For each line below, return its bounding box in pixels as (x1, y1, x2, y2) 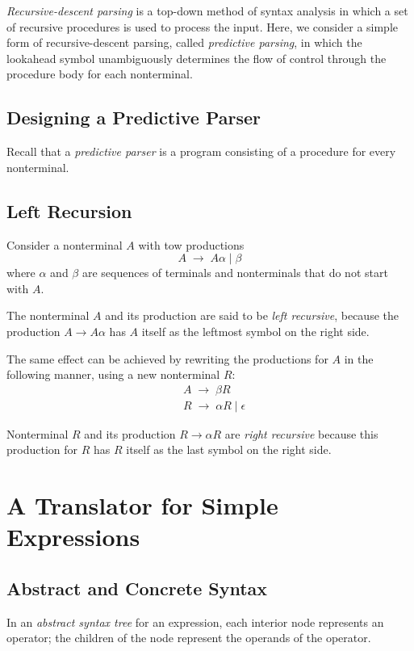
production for (6, 441, 78, 458)
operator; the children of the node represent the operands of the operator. (6, 629, 371, 646)
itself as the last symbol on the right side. (126, 441, 332, 458)
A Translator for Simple (6, 489, 278, 522)
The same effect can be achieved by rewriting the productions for (6, 350, 328, 367)
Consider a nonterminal (6, 236, 123, 253)
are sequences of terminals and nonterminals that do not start (82, 264, 388, 281)
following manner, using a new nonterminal (6, 366, 220, 383)
